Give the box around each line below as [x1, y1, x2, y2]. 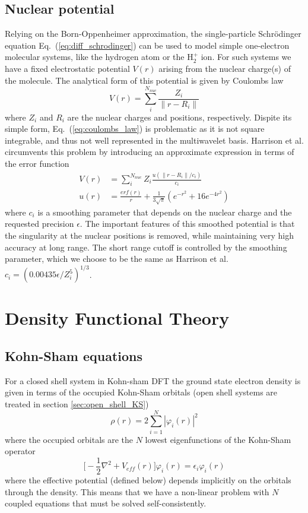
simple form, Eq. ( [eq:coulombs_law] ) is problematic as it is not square [5, 122, 265, 135]
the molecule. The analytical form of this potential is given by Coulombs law [5, 74, 284, 86]
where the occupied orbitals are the [5, 433, 134, 445]
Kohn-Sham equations [5, 347, 143, 365]
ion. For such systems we [201, 50, 291, 63]
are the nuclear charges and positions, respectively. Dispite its [67, 110, 292, 123]
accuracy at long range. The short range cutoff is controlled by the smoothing [5, 240, 287, 253]
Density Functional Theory [5, 306, 230, 330]
